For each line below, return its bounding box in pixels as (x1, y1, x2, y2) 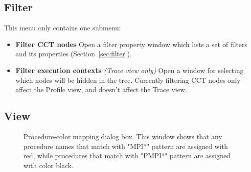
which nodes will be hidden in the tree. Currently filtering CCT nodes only (15, 74, 241, 85)
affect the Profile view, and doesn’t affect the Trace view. (15, 84, 187, 95)
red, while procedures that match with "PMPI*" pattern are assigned (23, 150, 230, 161)
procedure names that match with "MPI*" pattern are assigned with (23, 141, 228, 151)
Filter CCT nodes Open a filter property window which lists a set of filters (15, 39, 247, 49)
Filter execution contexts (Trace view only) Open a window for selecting (15, 65, 244, 75)
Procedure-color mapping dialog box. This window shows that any (23, 131, 222, 141)
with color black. (23, 160, 73, 170)
